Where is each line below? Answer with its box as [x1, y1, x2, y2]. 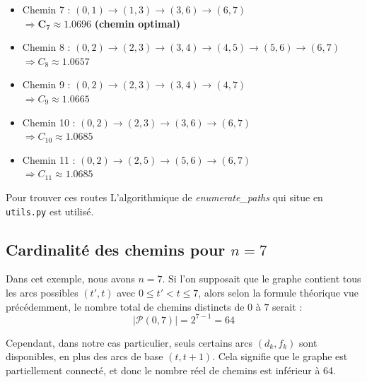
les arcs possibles [6, 285, 78, 299]
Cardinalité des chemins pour [6, 238, 226, 260]
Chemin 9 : [22, 77, 71, 92]
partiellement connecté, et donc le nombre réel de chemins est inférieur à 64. [6, 362, 336, 377]
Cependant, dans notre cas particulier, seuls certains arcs [6, 335, 253, 350]
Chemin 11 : [22, 152, 76, 167]
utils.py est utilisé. [6, 203, 94, 218]
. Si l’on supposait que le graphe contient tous [162, 271, 361, 286]
